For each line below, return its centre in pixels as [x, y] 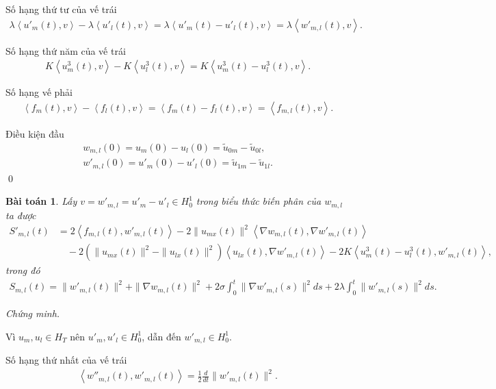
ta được [21, 215]
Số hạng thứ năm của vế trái [66, 50]
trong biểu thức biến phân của [259, 201]
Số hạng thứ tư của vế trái [61, 9]
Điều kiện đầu [35, 133]
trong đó [23, 270]
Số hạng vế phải [39, 92]
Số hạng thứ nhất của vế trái [66, 360]
